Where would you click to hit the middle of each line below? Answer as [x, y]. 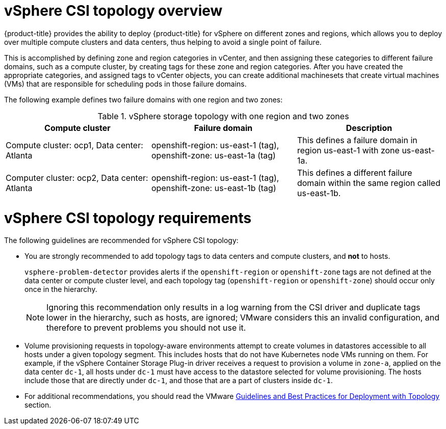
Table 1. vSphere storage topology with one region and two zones [223, 116]
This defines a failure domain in [357, 140]
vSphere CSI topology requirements [128, 218]
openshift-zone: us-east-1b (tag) [214, 188]
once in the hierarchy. [61, 289]
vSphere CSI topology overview [113, 11]
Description [369, 128]
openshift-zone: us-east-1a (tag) [213, 155]
